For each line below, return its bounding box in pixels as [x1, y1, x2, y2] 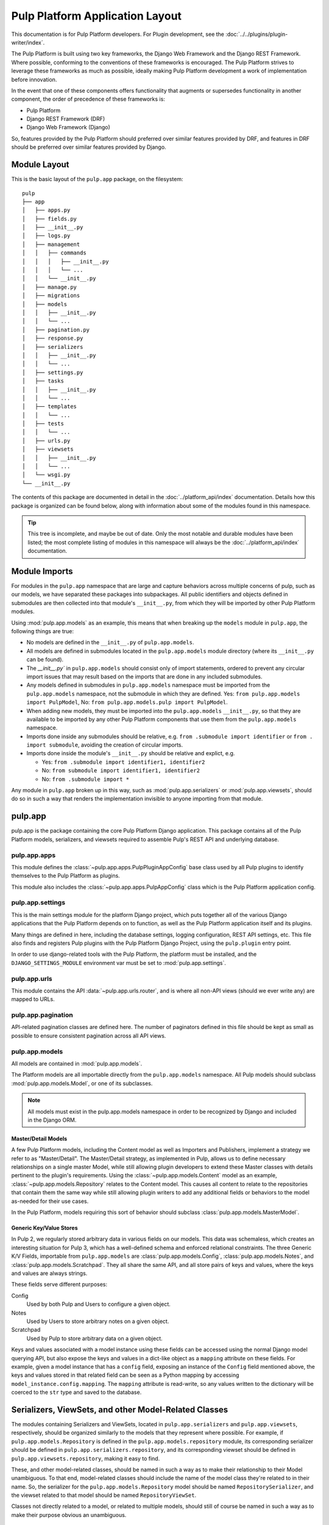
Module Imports [11, 566, 73, 576]
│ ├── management [22, 241, 80, 248]
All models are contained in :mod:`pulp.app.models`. [11, 1060, 143, 1067]
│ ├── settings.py [22, 369, 83, 376]
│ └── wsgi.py [22, 472, 71, 478]
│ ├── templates [22, 403, 77, 410]
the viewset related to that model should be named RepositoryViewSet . [11, 1491, 197, 1499]
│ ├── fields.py [22, 215, 77, 222]
